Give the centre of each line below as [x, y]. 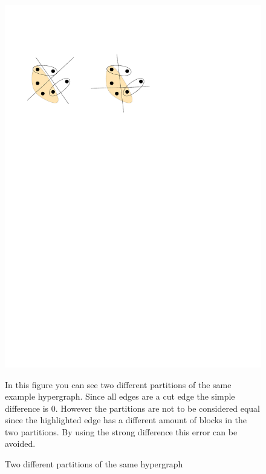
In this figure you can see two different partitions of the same [118, 384]
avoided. [20, 443]
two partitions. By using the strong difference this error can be [121, 431]
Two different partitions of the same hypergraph [94, 464]
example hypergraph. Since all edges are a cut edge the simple [120, 396]
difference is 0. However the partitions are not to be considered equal [132, 408]
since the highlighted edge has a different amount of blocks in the [126, 420]
